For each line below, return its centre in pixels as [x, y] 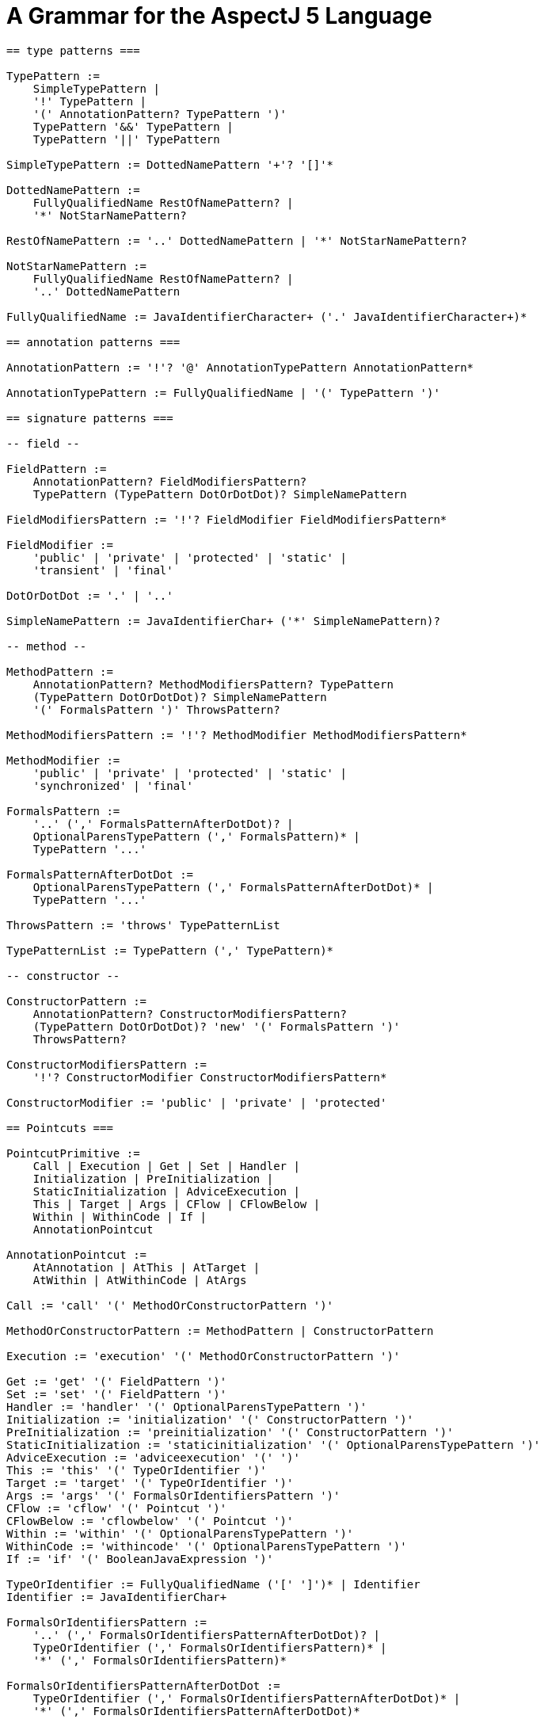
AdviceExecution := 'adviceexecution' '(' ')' [153, 1457]
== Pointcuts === [60, 1128]
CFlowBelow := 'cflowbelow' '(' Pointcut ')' [150, 1521]
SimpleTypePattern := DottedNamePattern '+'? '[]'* [170, 164]
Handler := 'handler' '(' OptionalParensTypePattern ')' [187, 1407]
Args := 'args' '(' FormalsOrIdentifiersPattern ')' [173, 1495]
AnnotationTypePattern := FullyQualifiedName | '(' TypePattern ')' [223, 393]
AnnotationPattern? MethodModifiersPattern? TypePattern [213, 684]
